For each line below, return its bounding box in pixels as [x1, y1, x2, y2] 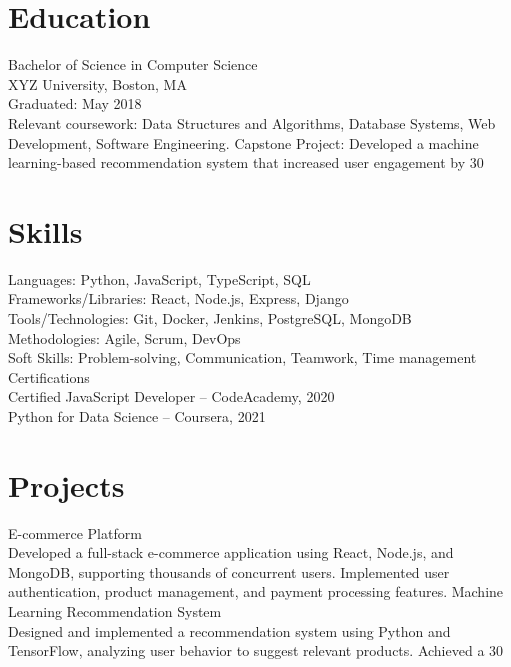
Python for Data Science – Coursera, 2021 [8, 405, 266, 426]
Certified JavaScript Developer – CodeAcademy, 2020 [8, 386, 335, 407]
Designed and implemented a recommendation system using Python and [8, 620, 451, 641]
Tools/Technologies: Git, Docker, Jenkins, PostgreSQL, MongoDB [8, 308, 412, 328]
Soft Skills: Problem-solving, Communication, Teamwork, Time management [8, 347, 477, 368]
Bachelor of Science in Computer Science [8, 54, 258, 75]
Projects [8, 464, 125, 505]
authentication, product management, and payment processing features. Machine [8, 581, 504, 602]
